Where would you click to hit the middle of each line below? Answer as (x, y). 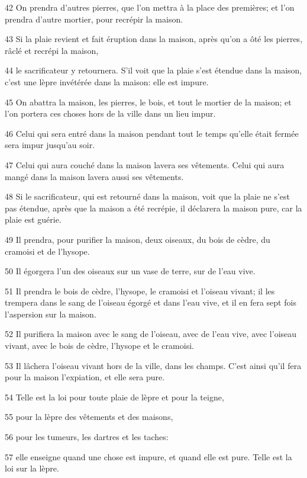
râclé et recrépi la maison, (52, 50)
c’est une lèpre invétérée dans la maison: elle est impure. (107, 81)
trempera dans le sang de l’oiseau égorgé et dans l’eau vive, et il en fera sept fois (151, 302)
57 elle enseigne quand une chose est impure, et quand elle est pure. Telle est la (148, 456)
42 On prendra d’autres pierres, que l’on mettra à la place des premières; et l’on (150, 7)
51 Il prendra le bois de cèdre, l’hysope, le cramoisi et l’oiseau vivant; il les (140, 291)
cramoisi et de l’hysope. (47, 251)
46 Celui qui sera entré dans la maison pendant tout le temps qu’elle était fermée (152, 133)
